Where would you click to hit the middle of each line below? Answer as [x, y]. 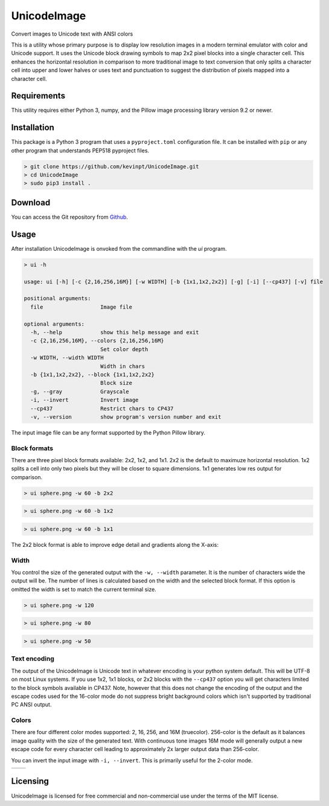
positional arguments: [57, 298]
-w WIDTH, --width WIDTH [67, 358]
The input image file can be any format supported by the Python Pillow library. [108, 433]
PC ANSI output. [31, 704]
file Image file [81, 307]
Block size [116, 383]
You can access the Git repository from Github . [69, 217]
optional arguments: [54, 324]
